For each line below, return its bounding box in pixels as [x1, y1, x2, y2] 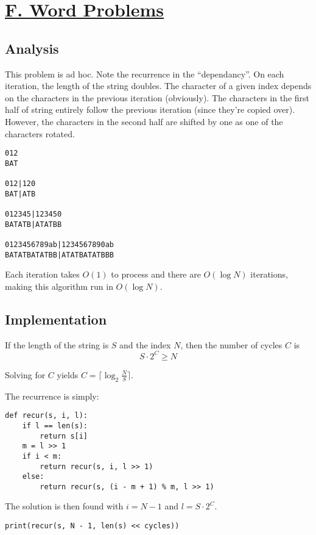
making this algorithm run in [5, 279, 113, 292]
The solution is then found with [5, 500, 124, 512]
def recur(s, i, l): [5, 411, 88, 420]
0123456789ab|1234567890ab [5, 240, 114, 250]
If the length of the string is [5, 338, 109, 351]
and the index [119, 338, 171, 351]
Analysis [5, 38, 59, 57]
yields [57, 368, 79, 381]
